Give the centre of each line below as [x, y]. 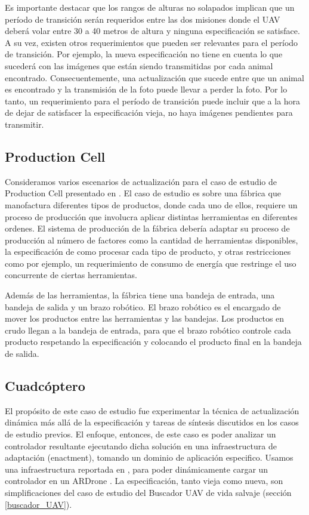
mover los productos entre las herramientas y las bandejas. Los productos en [145, 318]
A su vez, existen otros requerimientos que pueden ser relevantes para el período [152, 42]
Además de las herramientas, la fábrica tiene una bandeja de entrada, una [140, 295]
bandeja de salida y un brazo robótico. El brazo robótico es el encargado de [143, 306]
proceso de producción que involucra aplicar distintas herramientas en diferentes [151, 216]
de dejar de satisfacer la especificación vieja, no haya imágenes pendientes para [149, 112]
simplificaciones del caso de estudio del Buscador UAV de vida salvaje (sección [148, 492]
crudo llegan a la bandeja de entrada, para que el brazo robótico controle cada [148, 330]
